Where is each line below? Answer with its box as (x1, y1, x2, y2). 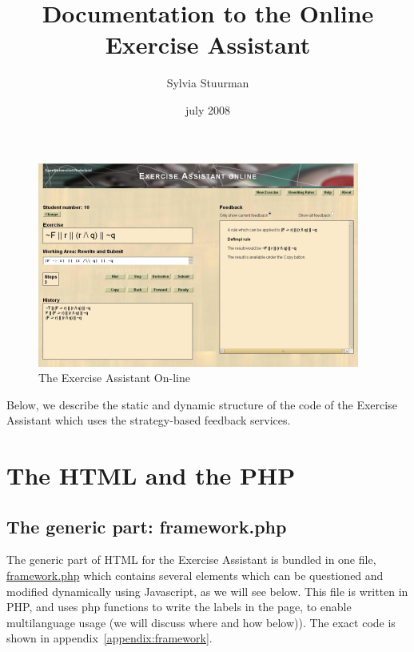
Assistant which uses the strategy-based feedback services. (6, 412, 291, 429)
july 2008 (185, 101, 230, 118)
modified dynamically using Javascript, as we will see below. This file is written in (6, 582, 408, 599)
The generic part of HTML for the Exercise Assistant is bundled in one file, (6, 551, 376, 568)
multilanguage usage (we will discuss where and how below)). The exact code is (6, 614, 396, 630)
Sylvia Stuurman (166, 74, 249, 91)
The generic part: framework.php (6, 513, 287, 538)
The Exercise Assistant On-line (38, 369, 190, 386)
